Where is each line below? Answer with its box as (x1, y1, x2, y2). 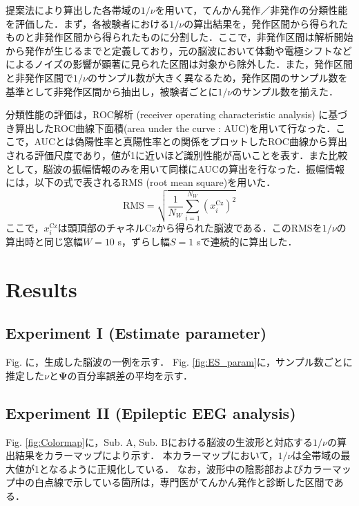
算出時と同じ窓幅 (6, 234, 83, 249)
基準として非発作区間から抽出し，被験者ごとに (6, 84, 218, 98)
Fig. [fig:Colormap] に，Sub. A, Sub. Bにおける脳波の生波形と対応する (6, 434, 313, 449)
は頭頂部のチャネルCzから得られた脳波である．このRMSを (57, 220, 322, 234)
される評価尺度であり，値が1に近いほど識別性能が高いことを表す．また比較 (6, 147, 348, 162)
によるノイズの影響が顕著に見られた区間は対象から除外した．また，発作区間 (6, 57, 353, 71)
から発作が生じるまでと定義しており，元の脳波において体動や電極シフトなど (6, 43, 352, 57)
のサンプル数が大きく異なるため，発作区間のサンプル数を (87, 70, 348, 84)
